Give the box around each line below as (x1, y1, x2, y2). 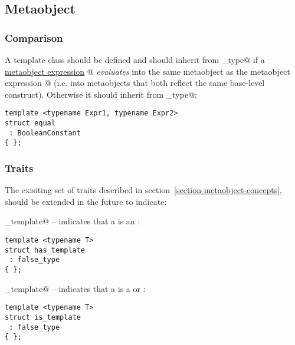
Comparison (5, 30, 63, 45)
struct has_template (5, 246, 86, 254)
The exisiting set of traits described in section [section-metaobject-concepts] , (5, 184, 282, 196)
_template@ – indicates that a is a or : (5, 282, 146, 294)
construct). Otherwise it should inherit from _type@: (5, 88, 197, 100)
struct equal (5, 119, 55, 128)
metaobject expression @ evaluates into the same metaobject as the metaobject (5, 65, 290, 77)
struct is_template (5, 313, 81, 321)
